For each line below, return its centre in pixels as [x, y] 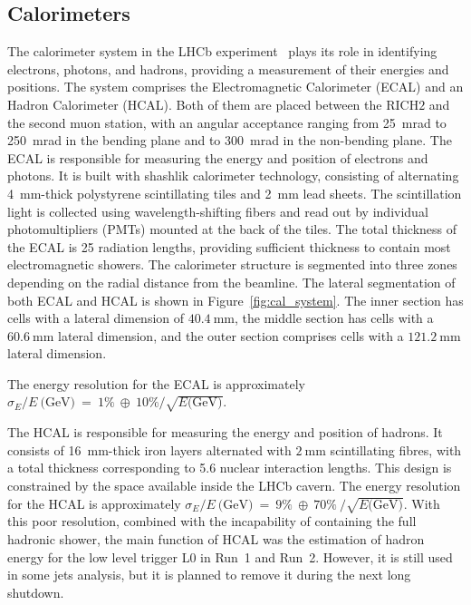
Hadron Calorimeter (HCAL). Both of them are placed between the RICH [213, 104]
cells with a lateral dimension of [96, 318]
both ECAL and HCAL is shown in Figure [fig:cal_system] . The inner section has [235, 300]
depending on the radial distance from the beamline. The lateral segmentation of [231, 282]
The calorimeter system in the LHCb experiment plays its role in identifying [222, 51]
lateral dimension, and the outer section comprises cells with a [231, 335]
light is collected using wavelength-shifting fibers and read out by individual [218, 211]
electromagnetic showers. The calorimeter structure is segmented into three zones [232, 264]
